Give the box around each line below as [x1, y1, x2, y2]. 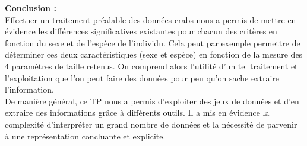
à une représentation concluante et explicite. [5, 129, 166, 142]
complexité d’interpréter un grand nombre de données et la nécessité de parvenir [5, 118, 297, 130]
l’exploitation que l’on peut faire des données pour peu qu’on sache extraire [5, 71, 280, 84]
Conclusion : [5, 2, 56, 14]
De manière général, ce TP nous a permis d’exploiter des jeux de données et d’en [5, 94, 299, 107]
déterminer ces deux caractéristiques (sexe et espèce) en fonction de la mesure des [5, 48, 303, 61]
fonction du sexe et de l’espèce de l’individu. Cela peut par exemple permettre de [5, 36, 300, 49]
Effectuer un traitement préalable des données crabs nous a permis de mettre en [5, 13, 296, 26]
